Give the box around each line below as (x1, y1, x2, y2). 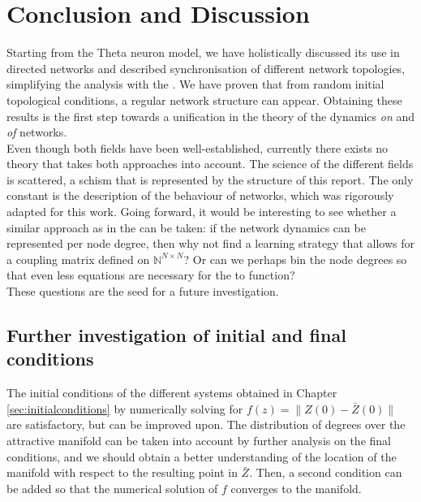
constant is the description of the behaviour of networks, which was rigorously (6, 187, 394, 204)
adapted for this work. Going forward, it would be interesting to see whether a (6, 203, 397, 220)
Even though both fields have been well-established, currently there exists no (6, 139, 389, 156)
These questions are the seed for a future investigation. (6, 283, 279, 300)
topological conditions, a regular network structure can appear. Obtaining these (6, 91, 402, 108)
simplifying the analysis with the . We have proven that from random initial (6, 76, 384, 93)
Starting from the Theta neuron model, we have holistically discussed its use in (6, 44, 400, 61)
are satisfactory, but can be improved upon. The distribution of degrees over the (6, 416, 406, 433)
